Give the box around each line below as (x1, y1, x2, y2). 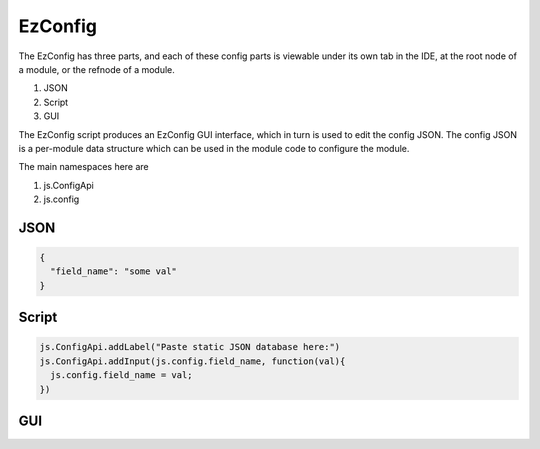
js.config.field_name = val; (50, 370, 194, 381)
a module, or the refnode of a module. (18, 63, 175, 75)
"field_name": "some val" (50, 266, 177, 277)
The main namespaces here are (18, 161, 149, 173)
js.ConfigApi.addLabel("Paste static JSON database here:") (39, 341, 341, 353)
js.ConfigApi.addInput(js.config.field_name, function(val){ (39, 355, 346, 367)
